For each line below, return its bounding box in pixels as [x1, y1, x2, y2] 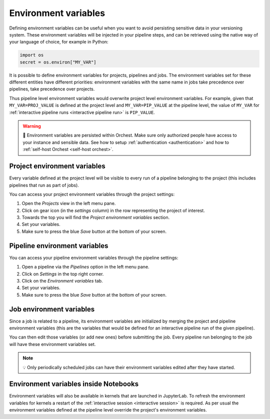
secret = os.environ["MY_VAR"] [19, 59, 97, 65]
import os [19, 52, 44, 58]
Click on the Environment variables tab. [21, 277, 103, 283]
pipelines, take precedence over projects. [9, 86, 95, 92]
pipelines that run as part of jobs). [9, 182, 79, 188]
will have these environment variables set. [9, 341, 96, 347]
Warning [22, 123, 41, 129]
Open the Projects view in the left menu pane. [21, 200, 116, 206]
